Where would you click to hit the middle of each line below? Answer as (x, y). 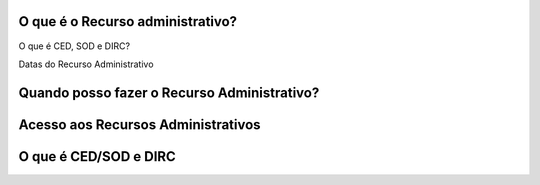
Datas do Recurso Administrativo (86, 64)
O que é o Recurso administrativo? (128, 21)
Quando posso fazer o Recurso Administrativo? (169, 92)
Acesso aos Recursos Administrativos (139, 124)
